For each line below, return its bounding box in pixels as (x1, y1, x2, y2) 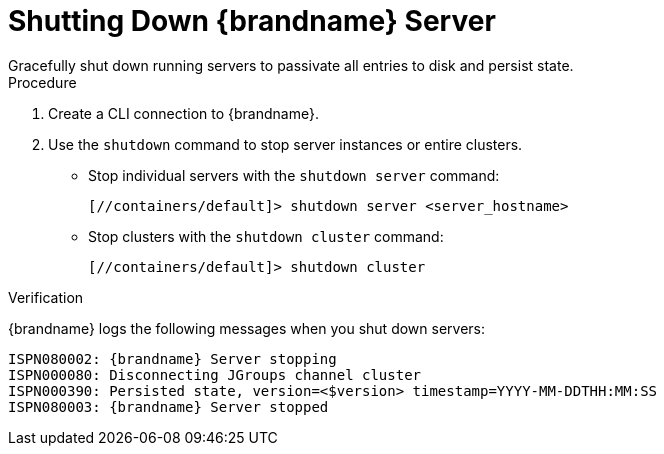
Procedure (8, 73, 77, 91)
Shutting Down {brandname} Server (8, 4, 496, 38)
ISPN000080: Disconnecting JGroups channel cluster (8, 366, 422, 383)
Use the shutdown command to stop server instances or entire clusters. (48, 135, 523, 153)
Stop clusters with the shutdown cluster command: (88, 227, 444, 245)
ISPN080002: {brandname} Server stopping (8, 350, 337, 367)
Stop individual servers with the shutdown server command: (88, 166, 500, 184)
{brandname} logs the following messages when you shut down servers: (8, 319, 485, 337)
